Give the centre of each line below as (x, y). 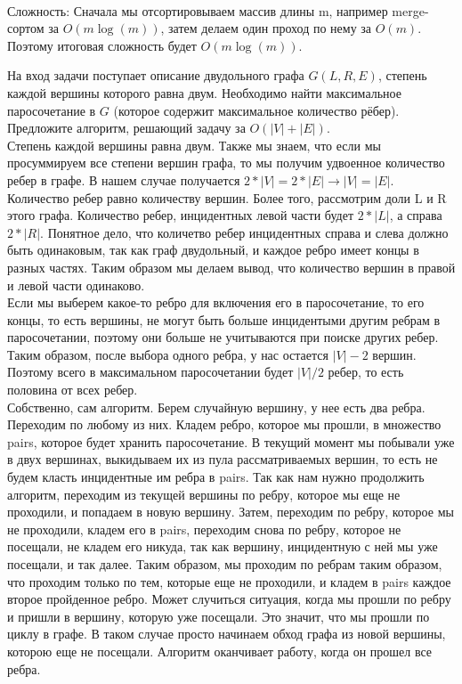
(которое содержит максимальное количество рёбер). (256, 110)
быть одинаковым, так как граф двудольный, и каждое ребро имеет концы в (213, 250)
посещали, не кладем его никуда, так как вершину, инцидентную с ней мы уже (223, 546)
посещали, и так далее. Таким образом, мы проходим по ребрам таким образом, (225, 564)
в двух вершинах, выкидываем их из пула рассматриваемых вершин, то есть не (223, 459)
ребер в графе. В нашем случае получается (124, 179)
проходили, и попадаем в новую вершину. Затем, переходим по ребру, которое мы (231, 512)
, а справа (416, 215)
